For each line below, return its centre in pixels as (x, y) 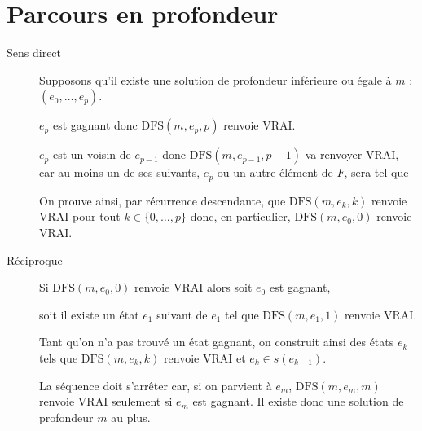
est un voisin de (92, 154)
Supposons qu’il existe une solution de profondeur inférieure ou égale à (215, 79)
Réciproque (35, 259)
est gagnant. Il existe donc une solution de (298, 401)
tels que (59, 357)
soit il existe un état (89, 314)
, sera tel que (376, 172)
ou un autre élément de (275, 172)
